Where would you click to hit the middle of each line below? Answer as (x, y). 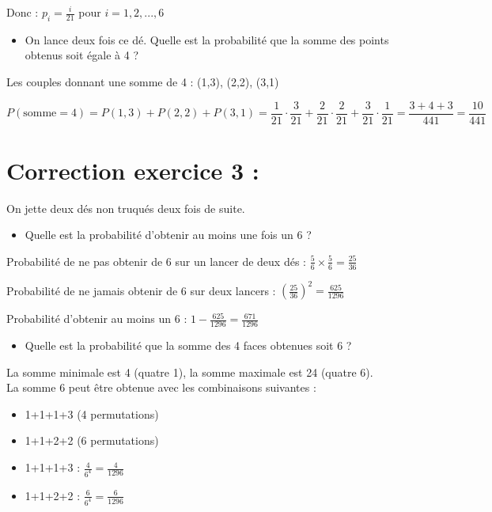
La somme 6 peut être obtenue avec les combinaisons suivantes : (161, 387)
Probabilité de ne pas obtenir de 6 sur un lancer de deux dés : (156, 261)
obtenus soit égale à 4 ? (82, 55)
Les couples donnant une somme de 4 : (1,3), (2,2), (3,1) (143, 81)
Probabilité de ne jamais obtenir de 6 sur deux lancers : (141, 290)
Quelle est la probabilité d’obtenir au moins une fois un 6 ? (168, 235)
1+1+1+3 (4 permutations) (92, 413)
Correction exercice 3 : (133, 170)
